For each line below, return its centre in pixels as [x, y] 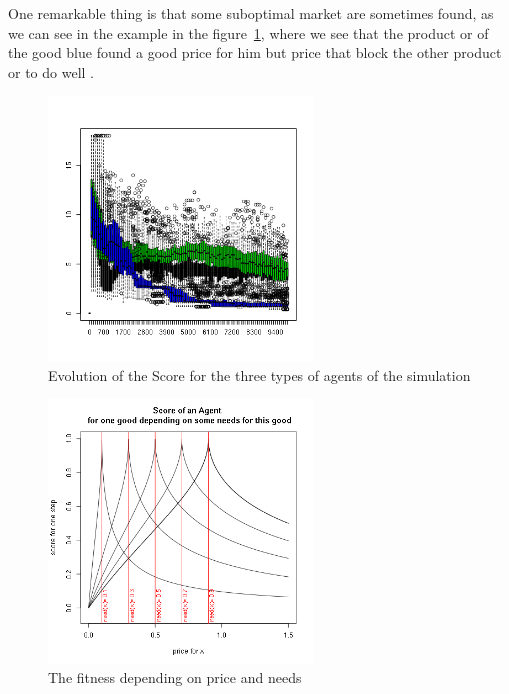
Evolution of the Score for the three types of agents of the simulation [259, 374]
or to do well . [51, 71]
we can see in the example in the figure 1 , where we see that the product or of [248, 32]
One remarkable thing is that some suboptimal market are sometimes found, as [251, 13]
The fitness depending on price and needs [175, 677]
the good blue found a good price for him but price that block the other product [255, 52]
